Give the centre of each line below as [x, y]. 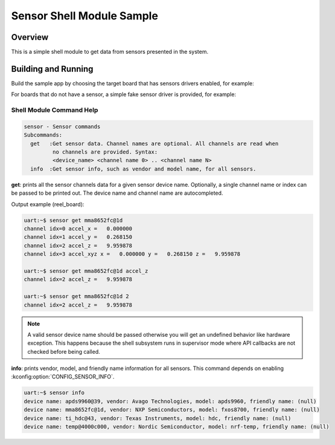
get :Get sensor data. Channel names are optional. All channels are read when [155, 143]
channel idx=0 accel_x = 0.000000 [78, 229]
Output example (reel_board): [48, 204]
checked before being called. [64, 351]
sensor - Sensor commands [62, 126]
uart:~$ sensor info [54, 393]
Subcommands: [43, 135]
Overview [30, 37]
